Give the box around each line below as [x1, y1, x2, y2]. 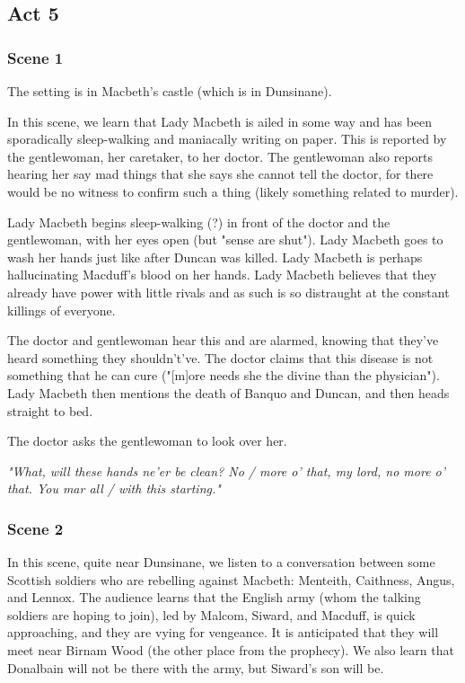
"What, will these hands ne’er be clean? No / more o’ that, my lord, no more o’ [7, 461, 446, 480]
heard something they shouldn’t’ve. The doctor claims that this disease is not [7, 348, 434, 367]
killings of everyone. [7, 300, 116, 319]
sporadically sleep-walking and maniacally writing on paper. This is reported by [7, 129, 447, 148]
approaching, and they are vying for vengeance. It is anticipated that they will [7, 623, 439, 642]
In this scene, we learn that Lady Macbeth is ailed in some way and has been [7, 111, 433, 130]
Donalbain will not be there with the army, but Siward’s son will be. [7, 658, 384, 677]
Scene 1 [7, 46, 64, 68]
